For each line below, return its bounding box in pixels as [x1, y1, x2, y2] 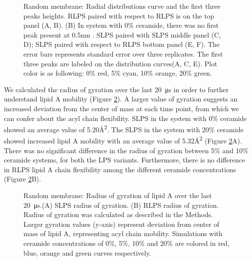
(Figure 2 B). [4, 174, 41, 184]
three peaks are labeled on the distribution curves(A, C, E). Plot [23, 58, 217, 68]
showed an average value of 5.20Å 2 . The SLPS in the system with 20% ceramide [4, 123, 244, 134]
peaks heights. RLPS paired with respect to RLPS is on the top [23, 10, 214, 20]
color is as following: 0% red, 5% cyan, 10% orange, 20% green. [23, 68, 212, 78]
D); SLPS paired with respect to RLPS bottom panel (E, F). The [23, 39, 220, 49]
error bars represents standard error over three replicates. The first [23, 48, 223, 59]
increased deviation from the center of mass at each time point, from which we [4, 103, 239, 113]
